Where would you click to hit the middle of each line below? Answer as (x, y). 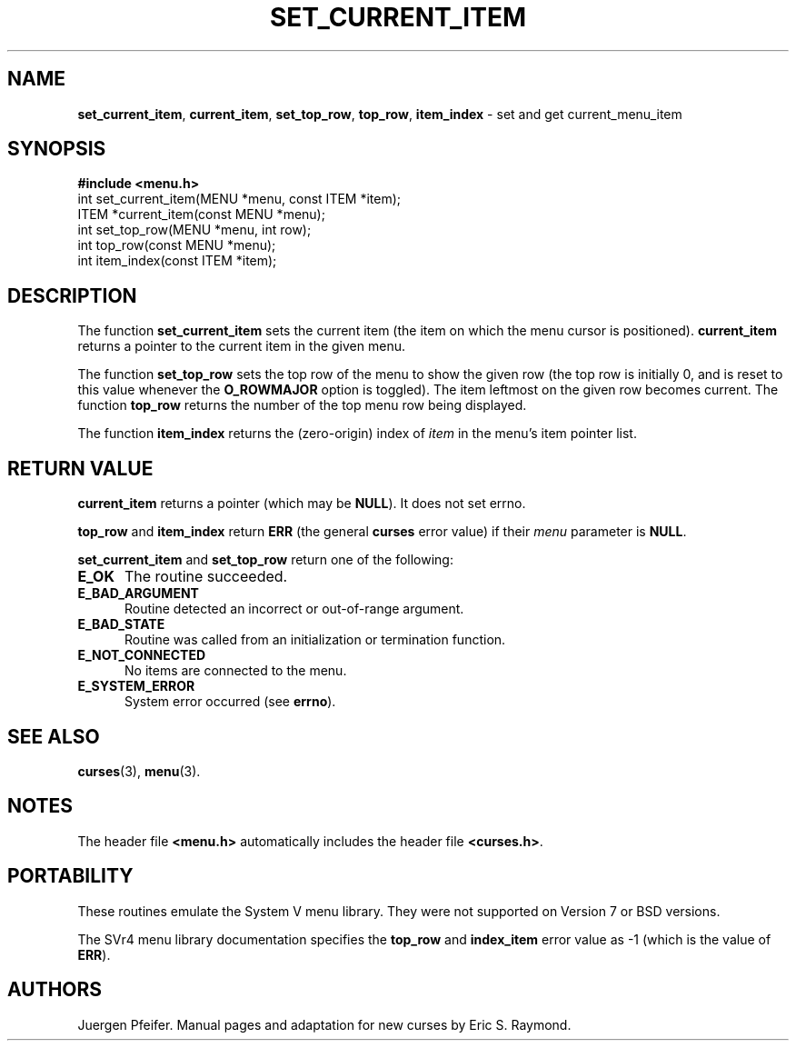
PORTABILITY (70, 876)
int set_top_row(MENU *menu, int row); (194, 230)
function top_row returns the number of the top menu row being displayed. (302, 405)
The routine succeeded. (206, 577)
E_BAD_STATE (121, 624)
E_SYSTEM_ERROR (136, 686)
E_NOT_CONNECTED (142, 655)
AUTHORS (55, 990)
